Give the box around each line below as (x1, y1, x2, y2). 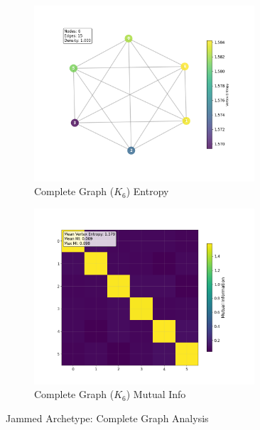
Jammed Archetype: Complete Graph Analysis (6, 410, 209, 425)
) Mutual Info (126, 387, 186, 402)
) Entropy (126, 184, 169, 199)
